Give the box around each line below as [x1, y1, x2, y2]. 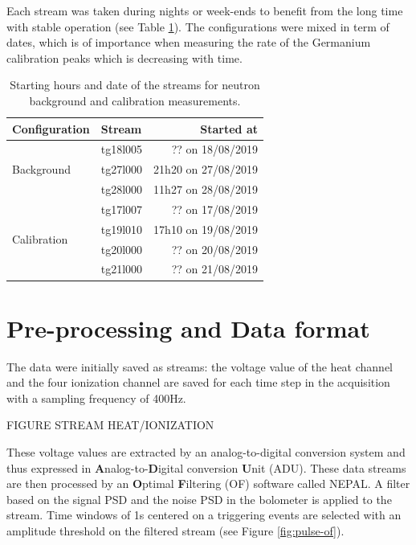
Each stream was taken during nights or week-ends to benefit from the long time [6, 2, 403, 18]
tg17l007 [100, 200, 143, 217]
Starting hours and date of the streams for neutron [10, 76, 260, 93]
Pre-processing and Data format [6, 311, 370, 344]
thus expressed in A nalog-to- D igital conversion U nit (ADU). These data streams [6, 459, 406, 476]
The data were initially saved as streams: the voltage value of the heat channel [6, 358, 393, 375]
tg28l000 [100, 181, 143, 198]
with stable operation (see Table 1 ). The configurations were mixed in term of [6, 18, 389, 35]
